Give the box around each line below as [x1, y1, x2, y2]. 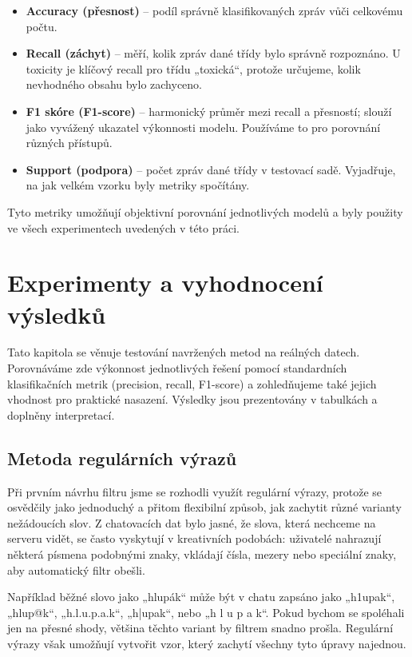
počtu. [26, 18, 57, 34]
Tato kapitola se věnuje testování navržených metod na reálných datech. [7, 344, 360, 360]
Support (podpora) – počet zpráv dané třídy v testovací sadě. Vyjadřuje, [26, 161, 396, 177]
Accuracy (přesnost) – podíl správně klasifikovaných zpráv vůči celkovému [26, 2, 403, 18]
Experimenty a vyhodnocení [7, 266, 323, 299]
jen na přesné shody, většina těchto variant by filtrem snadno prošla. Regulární [7, 619, 394, 636]
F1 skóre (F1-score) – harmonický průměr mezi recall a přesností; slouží [26, 102, 392, 119]
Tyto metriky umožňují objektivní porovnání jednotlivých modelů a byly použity [7, 203, 403, 220]
